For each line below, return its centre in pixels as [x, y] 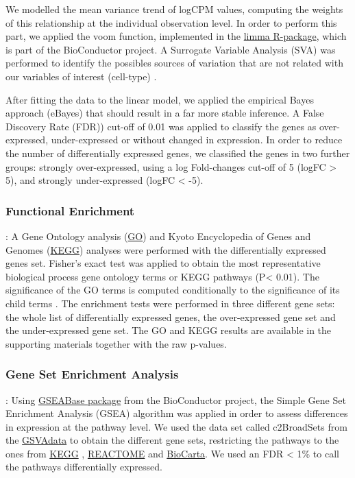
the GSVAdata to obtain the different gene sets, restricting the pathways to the [172, 440]
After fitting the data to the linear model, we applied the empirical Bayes [160, 99]
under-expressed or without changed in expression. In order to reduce [197, 140]
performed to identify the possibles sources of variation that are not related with [174, 63]
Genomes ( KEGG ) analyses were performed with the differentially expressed [166, 249]
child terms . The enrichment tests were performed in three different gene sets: [170, 303]
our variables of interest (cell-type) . [81, 76]
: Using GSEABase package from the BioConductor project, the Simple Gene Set [176, 399]
